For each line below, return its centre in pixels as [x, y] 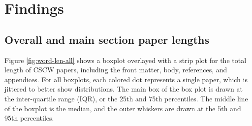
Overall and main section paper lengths [107, 39]
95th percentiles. [29, 118]
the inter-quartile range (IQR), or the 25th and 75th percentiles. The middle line [126, 98]
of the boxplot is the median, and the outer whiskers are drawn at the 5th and [123, 108]
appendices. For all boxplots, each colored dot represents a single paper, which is [126, 79]
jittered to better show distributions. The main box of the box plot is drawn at [124, 89]
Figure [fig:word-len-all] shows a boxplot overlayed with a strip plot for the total [126, 60]
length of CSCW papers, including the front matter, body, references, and [116, 70]
